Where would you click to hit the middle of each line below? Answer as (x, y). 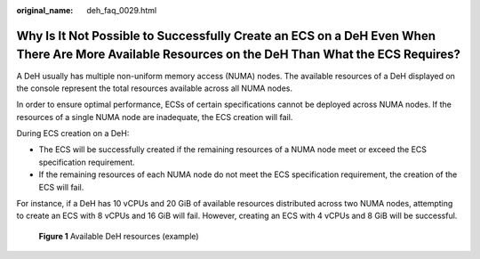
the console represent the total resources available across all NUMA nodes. (155, 88)
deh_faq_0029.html (122, 10)
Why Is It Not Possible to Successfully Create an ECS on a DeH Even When (226, 36)
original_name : (45, 10)
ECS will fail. (61, 187)
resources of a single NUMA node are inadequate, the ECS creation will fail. (155, 117)
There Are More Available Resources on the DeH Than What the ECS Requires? (239, 55)
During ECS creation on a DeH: (73, 134)
